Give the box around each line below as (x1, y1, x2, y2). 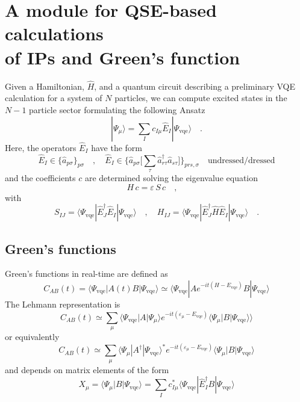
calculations (5, 21, 104, 46)
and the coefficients (5, 171, 76, 184)
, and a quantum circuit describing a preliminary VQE (94, 79, 296, 92)
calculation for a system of (5, 91, 102, 104)
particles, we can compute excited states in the (114, 91, 287, 104)
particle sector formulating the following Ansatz (29, 103, 205, 116)
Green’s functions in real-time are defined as (5, 267, 168, 280)
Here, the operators (5, 141, 77, 153)
